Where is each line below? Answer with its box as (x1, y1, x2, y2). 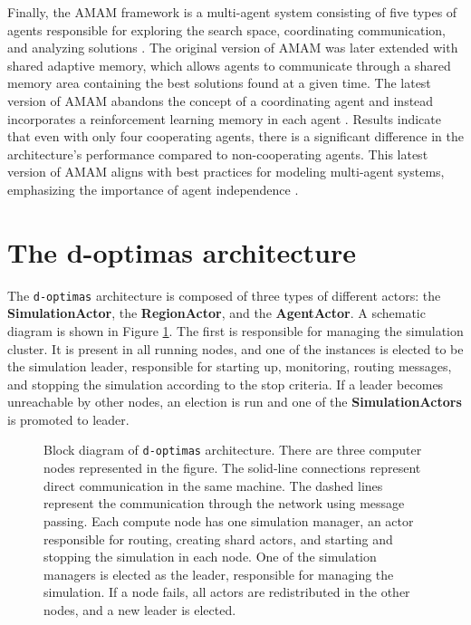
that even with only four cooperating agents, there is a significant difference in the (7, 127, 464, 146)
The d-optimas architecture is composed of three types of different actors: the (7, 285, 441, 304)
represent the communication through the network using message (43, 494, 405, 513)
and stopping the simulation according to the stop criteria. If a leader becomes (7, 374, 444, 393)
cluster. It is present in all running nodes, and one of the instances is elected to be (7, 339, 464, 358)
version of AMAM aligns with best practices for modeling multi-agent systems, (7, 162, 445, 181)
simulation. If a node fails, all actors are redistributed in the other (43, 582, 410, 601)
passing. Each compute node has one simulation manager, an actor (43, 511, 414, 530)
